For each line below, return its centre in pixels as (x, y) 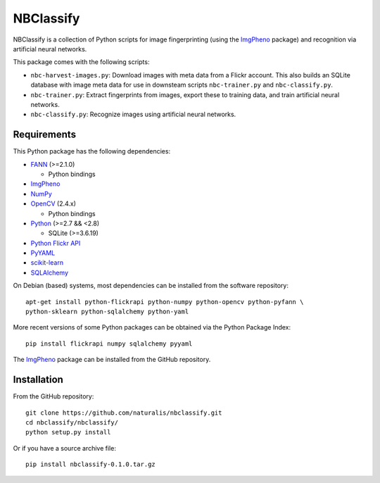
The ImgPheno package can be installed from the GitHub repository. (112, 360)
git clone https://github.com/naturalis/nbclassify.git (124, 413)
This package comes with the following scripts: (81, 62)
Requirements (45, 135)
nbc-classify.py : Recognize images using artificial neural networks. (133, 114)
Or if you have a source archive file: (64, 448)
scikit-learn (47, 263)
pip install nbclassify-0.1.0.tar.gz (91, 464)
